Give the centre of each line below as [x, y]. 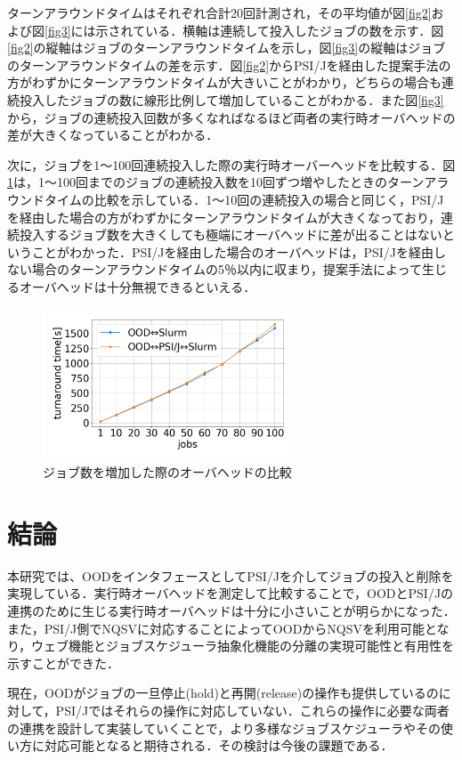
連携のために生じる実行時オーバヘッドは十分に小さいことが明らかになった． [231, 611]
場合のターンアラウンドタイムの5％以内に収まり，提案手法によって [227, 269]
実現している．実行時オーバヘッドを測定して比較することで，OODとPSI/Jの [231, 593]
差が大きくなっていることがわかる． [113, 135]
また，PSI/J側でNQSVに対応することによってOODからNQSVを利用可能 [216, 628]
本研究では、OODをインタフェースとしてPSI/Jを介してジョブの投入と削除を [231, 575]
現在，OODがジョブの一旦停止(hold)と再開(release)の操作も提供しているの [223, 693]
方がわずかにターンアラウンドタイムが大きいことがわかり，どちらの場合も [225, 82]
